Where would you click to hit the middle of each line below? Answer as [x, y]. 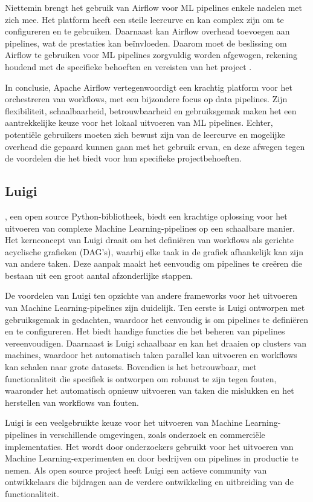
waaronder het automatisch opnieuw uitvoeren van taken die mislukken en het [150, 390]
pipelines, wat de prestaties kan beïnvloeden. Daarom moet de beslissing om [146, 43]
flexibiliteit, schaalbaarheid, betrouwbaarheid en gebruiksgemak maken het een [151, 110]
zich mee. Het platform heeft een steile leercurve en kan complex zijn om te [144, 19]
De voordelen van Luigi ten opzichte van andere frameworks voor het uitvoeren [151, 295]
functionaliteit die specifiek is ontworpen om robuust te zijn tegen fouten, [141, 378]
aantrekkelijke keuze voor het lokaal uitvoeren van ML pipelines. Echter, [139, 122]
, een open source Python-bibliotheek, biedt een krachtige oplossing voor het [146, 216]
